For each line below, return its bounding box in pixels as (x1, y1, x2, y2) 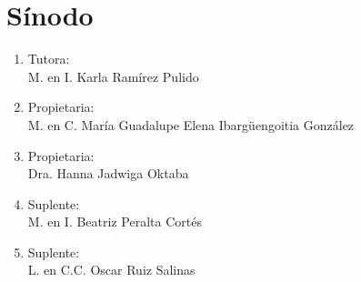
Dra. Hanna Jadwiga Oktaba (27, 164, 189, 183)
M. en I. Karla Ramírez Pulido (27, 66, 199, 86)
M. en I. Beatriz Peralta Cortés (27, 212, 202, 231)
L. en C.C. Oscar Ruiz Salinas (27, 260, 196, 279)
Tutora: (27, 49, 70, 68)
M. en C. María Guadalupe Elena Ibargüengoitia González (27, 115, 355, 134)
